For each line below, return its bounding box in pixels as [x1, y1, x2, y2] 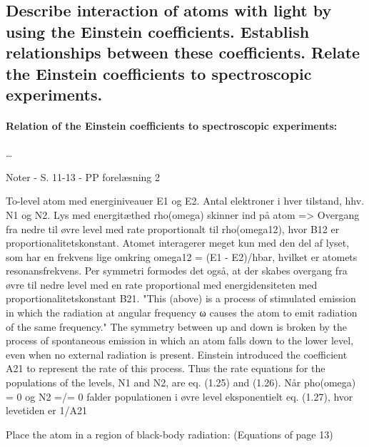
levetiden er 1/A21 [6, 403, 87, 418]
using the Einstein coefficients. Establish [6, 20, 310, 42]
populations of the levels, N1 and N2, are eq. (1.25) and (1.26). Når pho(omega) [6, 375, 356, 390]
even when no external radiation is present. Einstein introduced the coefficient [6, 346, 348, 361]
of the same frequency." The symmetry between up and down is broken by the [6, 319, 348, 334]
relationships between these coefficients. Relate [6, 41, 360, 63]
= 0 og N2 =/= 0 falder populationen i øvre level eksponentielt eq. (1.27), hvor [6, 389, 353, 404]
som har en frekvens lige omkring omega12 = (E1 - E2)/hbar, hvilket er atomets [6, 249, 358, 264]
